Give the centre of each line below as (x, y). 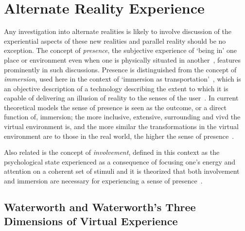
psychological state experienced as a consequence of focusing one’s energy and (120, 161)
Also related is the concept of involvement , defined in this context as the (112, 152)
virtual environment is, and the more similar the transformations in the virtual (121, 126)
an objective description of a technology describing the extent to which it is (116, 88)
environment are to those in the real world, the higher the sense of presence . (119, 136)
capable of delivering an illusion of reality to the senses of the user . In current (121, 98)
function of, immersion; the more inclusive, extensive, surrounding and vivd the (122, 117)
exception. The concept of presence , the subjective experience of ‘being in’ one (120, 50)
